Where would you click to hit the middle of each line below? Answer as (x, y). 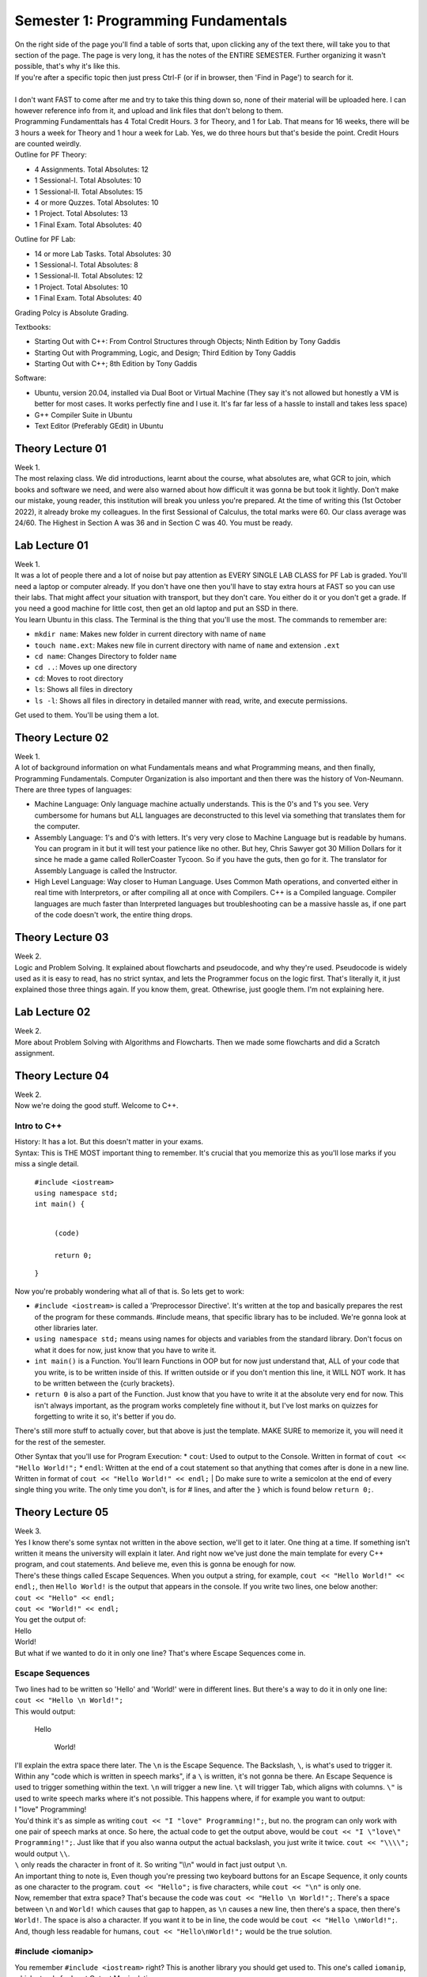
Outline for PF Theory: (51, 155)
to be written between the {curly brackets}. (105, 1383)
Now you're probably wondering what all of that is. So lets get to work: (129, 1291)
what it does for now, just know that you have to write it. (125, 1350)
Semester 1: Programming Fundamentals (151, 21)
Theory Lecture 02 (62, 737)
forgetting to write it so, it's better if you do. (105, 1416)
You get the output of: (50, 1620)
